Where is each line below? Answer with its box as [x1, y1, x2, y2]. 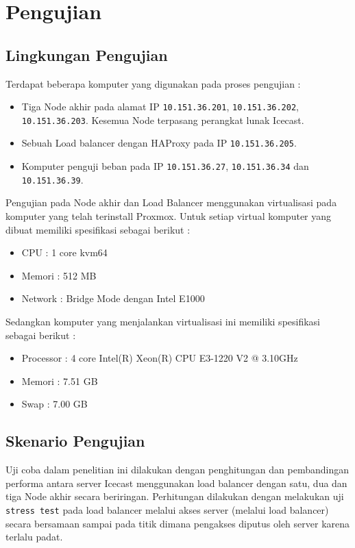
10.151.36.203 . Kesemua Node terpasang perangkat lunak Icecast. [21, 112, 304, 127]
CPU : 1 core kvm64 [21, 245, 108, 260]
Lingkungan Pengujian [5, 44, 168, 65]
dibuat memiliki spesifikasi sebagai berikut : [5, 222, 191, 236]
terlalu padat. [5, 530, 63, 544]
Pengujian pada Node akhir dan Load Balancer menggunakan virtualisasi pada [5, 195, 337, 210]
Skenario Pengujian [5, 430, 145, 451]
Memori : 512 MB [21, 268, 97, 282]
